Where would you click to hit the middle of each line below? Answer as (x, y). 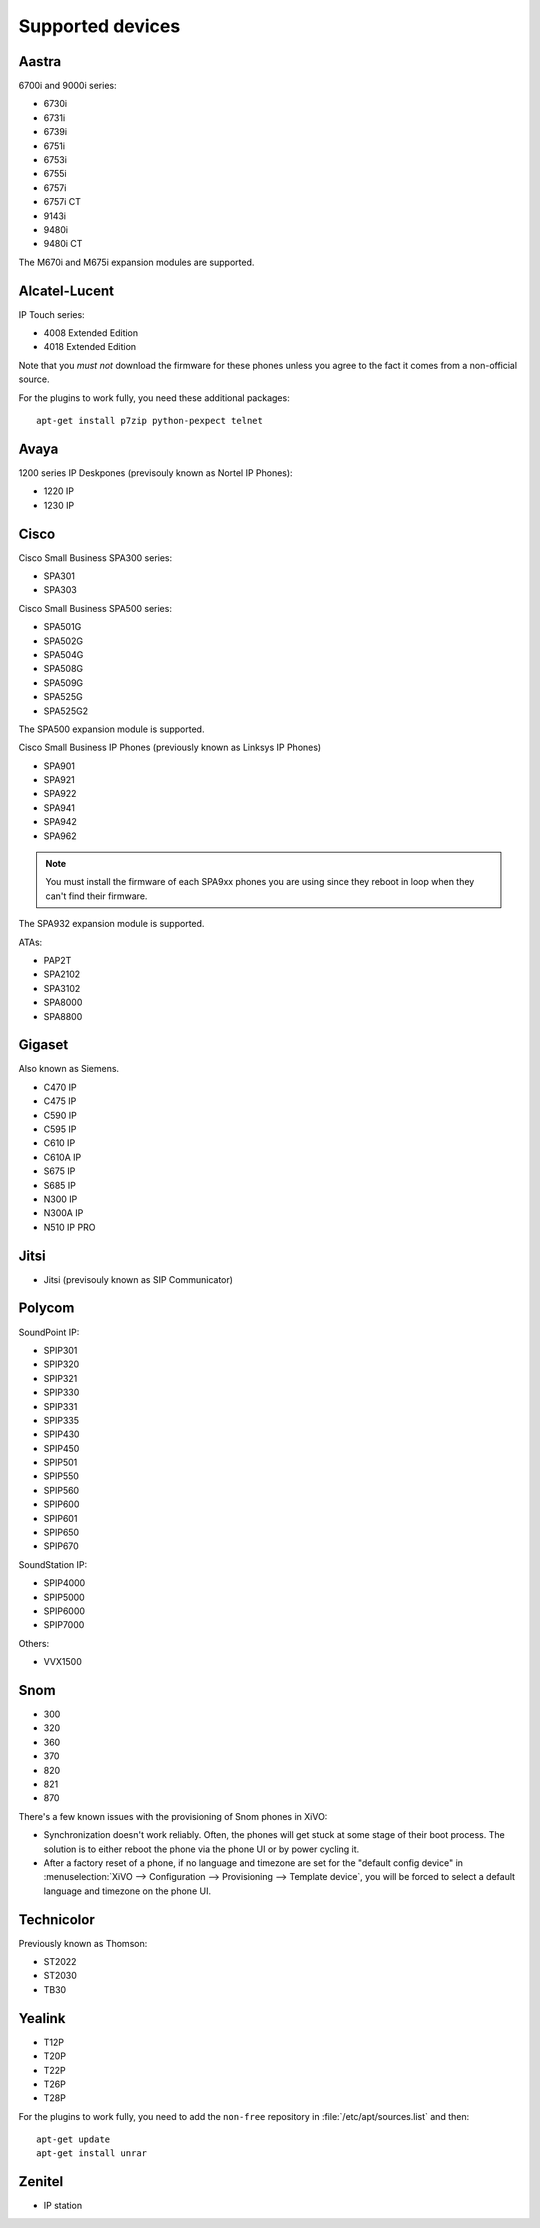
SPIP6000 (64, 1611)
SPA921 (59, 780)
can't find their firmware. (96, 896)
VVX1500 (62, 1662)
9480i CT (63, 244)
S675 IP (59, 1171)
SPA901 (59, 766)
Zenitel (41, 2181)
